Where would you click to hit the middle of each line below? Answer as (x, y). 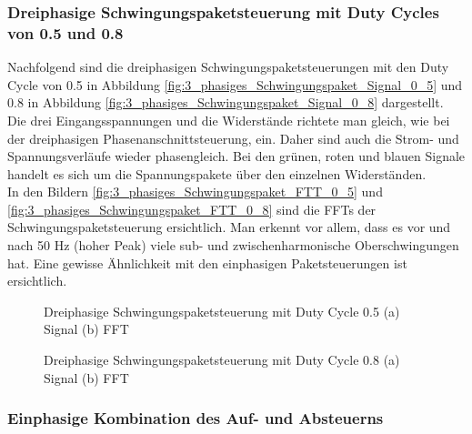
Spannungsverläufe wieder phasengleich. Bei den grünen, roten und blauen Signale (236, 156)
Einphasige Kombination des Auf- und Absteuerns (196, 418)
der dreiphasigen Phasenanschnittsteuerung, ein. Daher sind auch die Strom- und (233, 138)
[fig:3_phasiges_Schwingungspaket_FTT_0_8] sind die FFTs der (192, 209)
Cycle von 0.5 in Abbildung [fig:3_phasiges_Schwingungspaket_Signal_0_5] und (235, 84)
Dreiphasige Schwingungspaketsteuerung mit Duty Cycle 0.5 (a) (222, 311)
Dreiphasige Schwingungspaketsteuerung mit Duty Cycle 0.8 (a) (222, 360)
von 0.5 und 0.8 (65, 32)
